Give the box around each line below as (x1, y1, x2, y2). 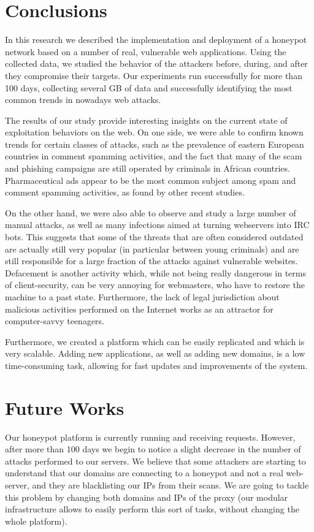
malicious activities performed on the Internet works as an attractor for (5, 302, 274, 315)
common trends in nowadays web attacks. (5, 93, 161, 106)
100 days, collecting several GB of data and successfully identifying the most (5, 81, 293, 94)
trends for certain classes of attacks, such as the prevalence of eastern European (5, 137, 304, 150)
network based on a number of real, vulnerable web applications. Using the (5, 45, 286, 58)
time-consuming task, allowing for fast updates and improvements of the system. (5, 359, 308, 371)
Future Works (5, 395, 124, 420)
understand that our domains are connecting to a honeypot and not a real (5, 466, 283, 479)
